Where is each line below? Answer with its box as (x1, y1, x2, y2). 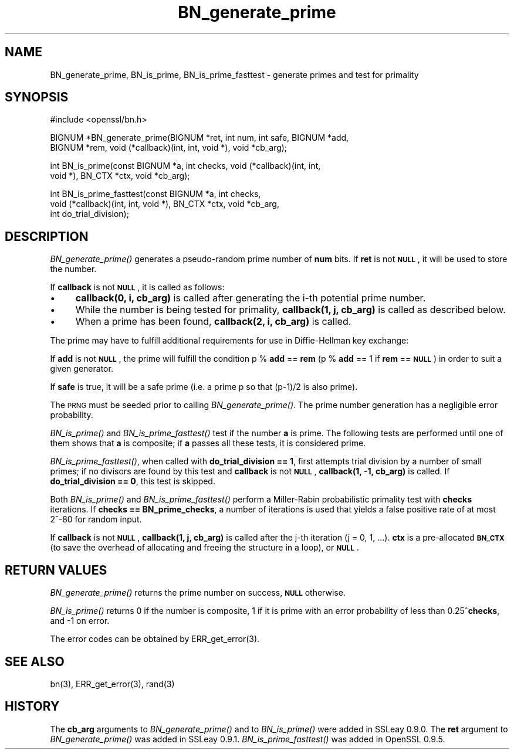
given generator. (50, 364, 113, 374)
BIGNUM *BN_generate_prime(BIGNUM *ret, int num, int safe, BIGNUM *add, (50, 133, 349, 143)
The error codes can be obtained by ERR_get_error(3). (50, 634, 260, 644)
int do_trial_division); (50, 209, 129, 219)
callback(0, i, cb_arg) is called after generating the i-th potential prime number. (75, 292, 426, 304)
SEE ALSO (5, 654, 65, 669)
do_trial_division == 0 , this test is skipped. (50, 476, 215, 487)
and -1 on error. (50, 616, 110, 626)
